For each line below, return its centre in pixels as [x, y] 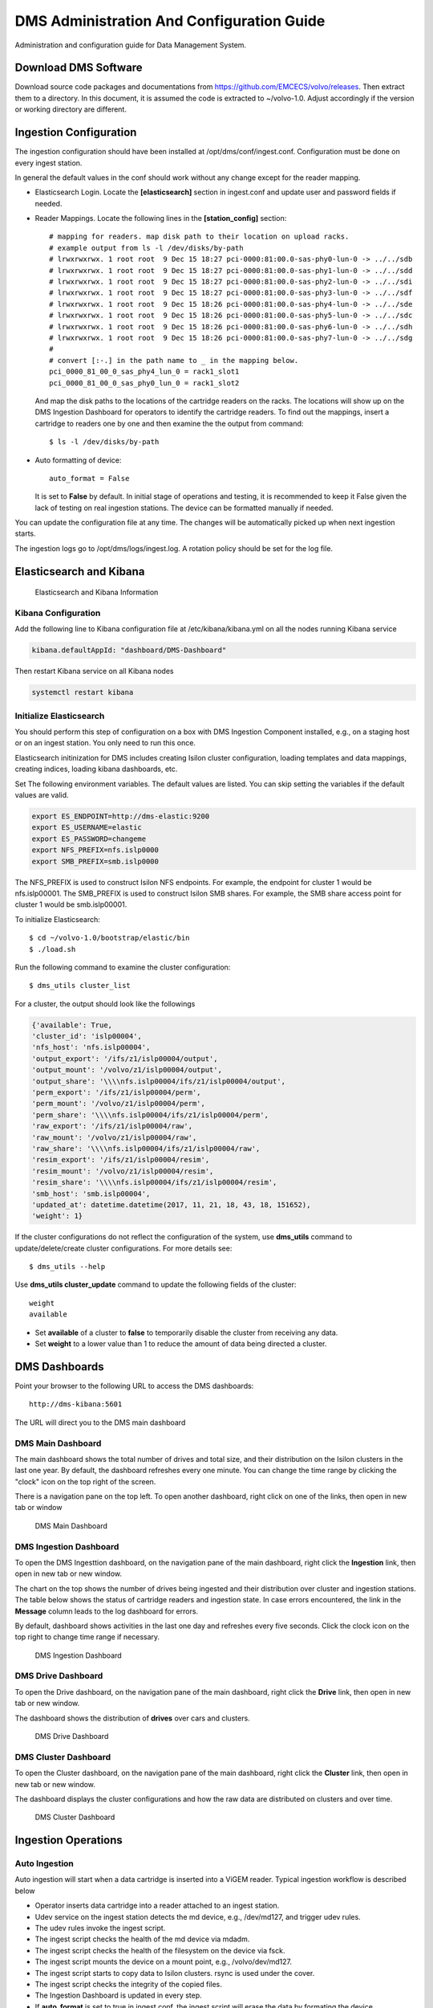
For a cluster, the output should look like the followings [105, 1003]
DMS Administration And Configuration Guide [170, 21]
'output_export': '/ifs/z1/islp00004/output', [125, 1059]
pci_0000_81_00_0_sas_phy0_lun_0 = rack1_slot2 [144, 383]
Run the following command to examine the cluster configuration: [123, 967]
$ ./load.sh [53, 949]
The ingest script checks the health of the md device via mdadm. [142, 1939]
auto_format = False [89, 478]
